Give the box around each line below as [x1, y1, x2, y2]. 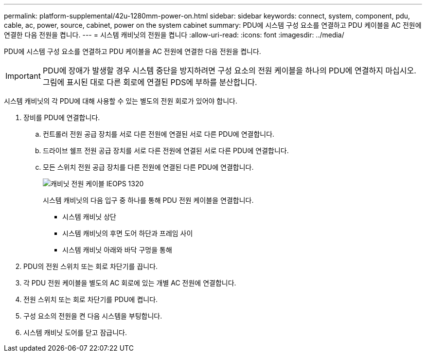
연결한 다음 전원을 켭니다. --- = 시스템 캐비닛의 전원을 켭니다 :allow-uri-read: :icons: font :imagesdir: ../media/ [4, 31, 344, 39]
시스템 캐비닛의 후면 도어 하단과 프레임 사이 [62, 229, 193, 237]
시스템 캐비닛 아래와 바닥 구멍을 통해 [62, 246, 172, 254]
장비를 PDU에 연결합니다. [23, 113, 100, 122]
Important [5, 71, 41, 81]
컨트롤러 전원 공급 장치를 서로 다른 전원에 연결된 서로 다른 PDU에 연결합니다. [43, 130, 275, 138]
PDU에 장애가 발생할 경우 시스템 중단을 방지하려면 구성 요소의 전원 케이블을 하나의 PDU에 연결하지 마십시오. [42, 66, 416, 75]
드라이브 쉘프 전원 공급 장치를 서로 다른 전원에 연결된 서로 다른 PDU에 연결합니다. [43, 146, 289, 155]
